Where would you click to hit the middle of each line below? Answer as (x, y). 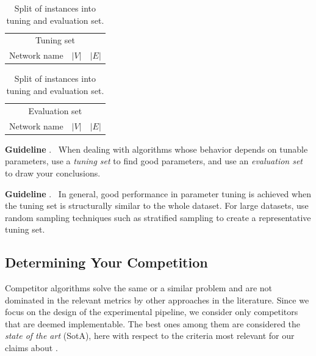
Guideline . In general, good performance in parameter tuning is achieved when (158, 193)
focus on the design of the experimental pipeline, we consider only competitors (152, 312)
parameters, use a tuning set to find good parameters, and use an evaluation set (154, 161)
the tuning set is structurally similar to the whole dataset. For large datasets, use (157, 205)
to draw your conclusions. (53, 173)
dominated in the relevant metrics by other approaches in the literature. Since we (157, 300)
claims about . (31, 348)
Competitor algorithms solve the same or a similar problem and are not (139, 288)
